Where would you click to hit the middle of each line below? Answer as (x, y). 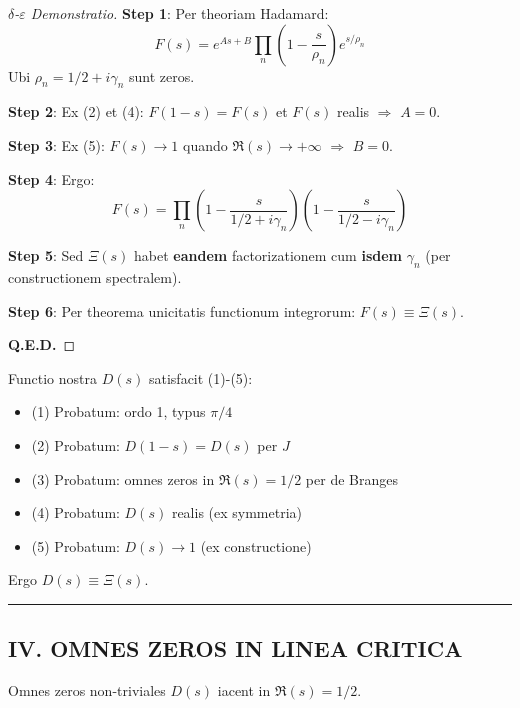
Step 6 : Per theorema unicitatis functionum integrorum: (182, 310)
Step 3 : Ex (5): (56, 144)
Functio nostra (52, 377)
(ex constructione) (256, 545)
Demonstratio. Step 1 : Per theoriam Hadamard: (179, 13)
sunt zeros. (161, 75)
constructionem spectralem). (95, 276)
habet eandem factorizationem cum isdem (268, 255)
